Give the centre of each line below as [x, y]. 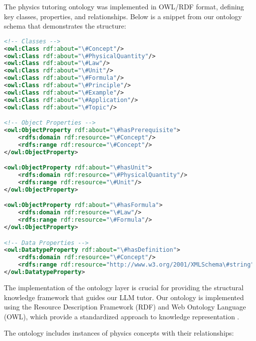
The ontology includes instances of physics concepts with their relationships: [119, 333]
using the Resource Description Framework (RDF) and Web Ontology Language [125, 307]
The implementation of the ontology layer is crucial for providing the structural [124, 287]
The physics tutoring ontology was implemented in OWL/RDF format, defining [124, 6]
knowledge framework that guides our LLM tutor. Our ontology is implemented [124, 297]
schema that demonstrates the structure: [65, 26]
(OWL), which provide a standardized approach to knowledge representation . [122, 316]
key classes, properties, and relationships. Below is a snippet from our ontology [123, 16]
